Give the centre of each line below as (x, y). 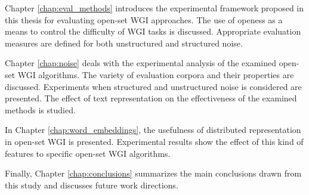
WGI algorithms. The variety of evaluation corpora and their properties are (156, 74)
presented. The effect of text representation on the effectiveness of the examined (151, 98)
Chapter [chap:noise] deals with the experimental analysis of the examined (141, 63)
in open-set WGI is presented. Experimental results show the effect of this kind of (154, 141)
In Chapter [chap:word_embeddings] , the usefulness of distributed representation (153, 130)
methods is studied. (40, 109)
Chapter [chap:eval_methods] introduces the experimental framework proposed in (154, 8)
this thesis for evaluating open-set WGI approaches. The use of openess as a (144, 19)
